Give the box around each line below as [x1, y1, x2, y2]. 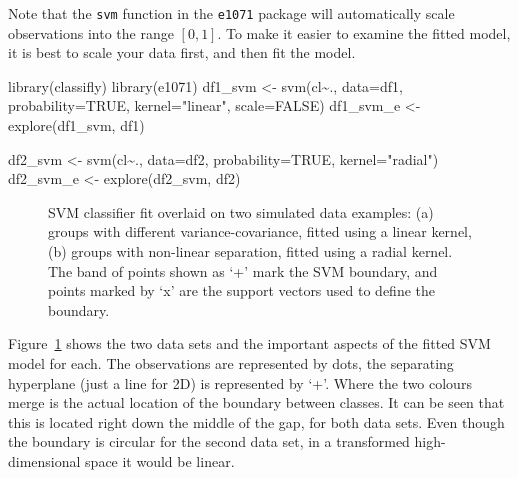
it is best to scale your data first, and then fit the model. [8, 42, 356, 63]
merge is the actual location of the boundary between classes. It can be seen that [8, 392, 505, 413]
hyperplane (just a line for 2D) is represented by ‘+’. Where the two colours [8, 372, 472, 393]
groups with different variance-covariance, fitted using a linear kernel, [48, 221, 472, 242]
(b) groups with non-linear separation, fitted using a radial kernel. [48, 241, 453, 261]
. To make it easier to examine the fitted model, [217, 22, 511, 43]
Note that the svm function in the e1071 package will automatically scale [8, 3, 455, 23]
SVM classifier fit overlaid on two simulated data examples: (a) [48, 201, 434, 222]
